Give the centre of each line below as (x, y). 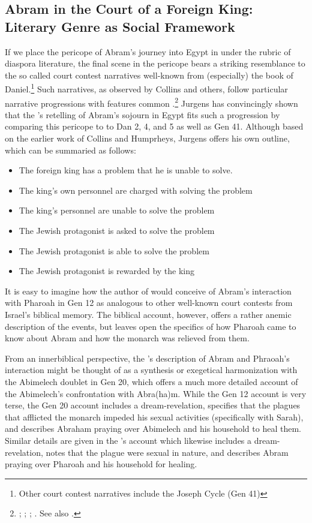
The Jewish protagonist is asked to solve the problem (117, 231)
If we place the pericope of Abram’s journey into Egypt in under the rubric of (148, 51)
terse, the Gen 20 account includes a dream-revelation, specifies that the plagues (153, 405)
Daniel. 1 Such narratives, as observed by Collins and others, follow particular (146, 88)
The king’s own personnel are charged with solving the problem (136, 190)
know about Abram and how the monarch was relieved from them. (127, 338)
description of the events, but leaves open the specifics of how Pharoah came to (151, 326)
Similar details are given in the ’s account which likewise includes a (128, 440)
